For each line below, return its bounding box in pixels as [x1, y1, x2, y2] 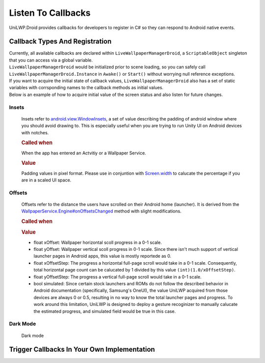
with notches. [21, 129, 49, 135]
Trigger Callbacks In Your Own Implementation [9, 345, 155, 354]
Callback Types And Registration [9, 37, 112, 46]
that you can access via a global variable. [9, 57, 93, 63]
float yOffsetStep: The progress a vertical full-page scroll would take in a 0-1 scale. [33, 273, 202, 280]
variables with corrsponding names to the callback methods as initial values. [9, 85, 164, 91]
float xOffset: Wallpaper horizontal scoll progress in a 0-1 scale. [33, 239, 162, 245]
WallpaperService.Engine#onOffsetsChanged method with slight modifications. [21, 208, 182, 214]
